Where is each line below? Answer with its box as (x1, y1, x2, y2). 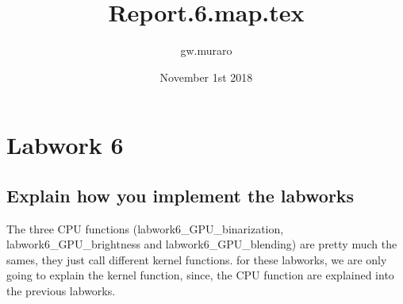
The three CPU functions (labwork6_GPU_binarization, (6, 220, 284, 237)
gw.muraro (180, 42, 232, 59)
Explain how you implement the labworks (6, 183, 355, 207)
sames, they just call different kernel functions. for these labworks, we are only (6, 251, 387, 267)
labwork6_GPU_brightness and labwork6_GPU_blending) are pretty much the (6, 236, 397, 252)
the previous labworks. (6, 283, 116, 299)
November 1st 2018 (159, 68, 253, 85)
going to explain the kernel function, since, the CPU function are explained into (6, 267, 394, 283)
